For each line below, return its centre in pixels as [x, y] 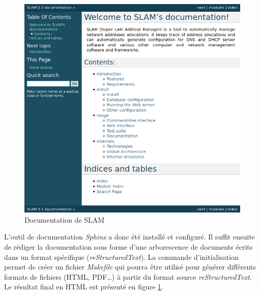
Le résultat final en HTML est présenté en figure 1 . [84, 287]
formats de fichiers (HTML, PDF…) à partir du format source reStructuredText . [128, 276]
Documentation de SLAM [65, 219]
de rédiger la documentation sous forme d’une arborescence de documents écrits [128, 247]
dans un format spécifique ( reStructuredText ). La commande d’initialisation [122, 257]
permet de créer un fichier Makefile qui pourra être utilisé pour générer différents [130, 267]
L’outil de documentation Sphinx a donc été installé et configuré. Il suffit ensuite [129, 237]
